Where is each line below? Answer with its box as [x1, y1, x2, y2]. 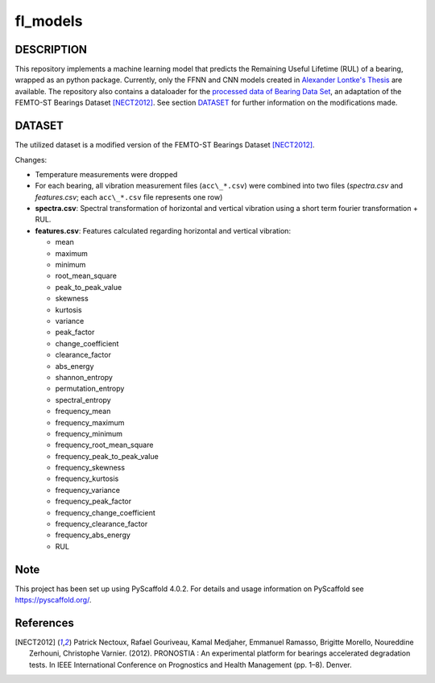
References [14, 616, 74, 630]
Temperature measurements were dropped [35, 169, 178, 179]
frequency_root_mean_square [55, 440, 154, 450]
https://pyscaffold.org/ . [14, 595, 92, 605]
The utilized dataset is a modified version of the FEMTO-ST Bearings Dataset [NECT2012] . [14, 140, 315, 150]
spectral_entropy [55, 395, 112, 404]
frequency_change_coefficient [55, 507, 156, 517]
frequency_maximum [55, 417, 125, 427]
